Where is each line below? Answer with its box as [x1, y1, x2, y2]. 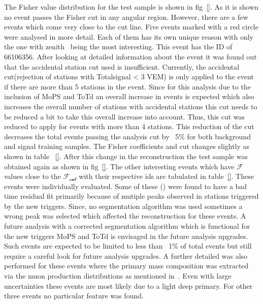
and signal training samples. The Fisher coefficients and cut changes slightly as [4, 141, 250, 151]
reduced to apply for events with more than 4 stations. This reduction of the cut [4, 121, 254, 132]
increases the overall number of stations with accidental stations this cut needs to [4, 101, 257, 111]
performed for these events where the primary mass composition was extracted [4, 260, 249, 271]
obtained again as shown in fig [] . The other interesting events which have [4, 161, 235, 171]
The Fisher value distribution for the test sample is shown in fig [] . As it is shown [4, 2, 259, 12]
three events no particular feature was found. [4, 290, 144, 301]
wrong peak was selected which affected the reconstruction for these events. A [4, 210, 246, 221]
